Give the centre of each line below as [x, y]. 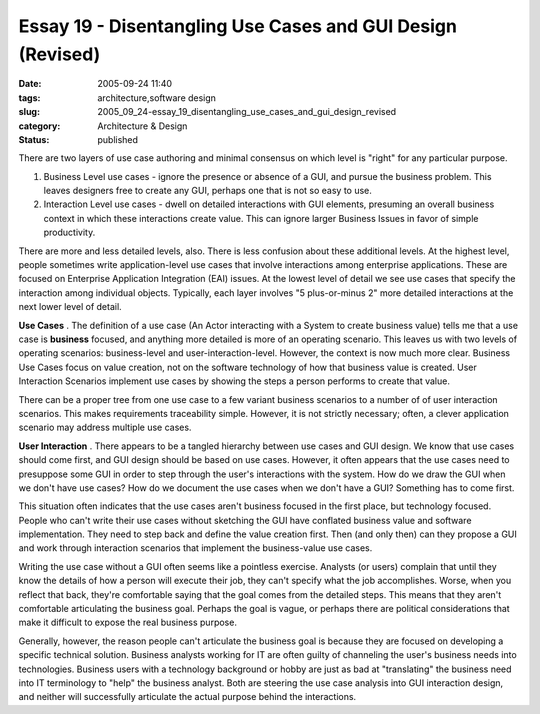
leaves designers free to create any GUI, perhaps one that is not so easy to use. [207, 191]
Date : [30, 84]
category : [39, 126]
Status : [34, 139]
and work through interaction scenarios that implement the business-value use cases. [195, 548]
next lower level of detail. [70, 307]
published [118, 139]
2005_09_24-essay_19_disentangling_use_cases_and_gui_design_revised [247, 112]
